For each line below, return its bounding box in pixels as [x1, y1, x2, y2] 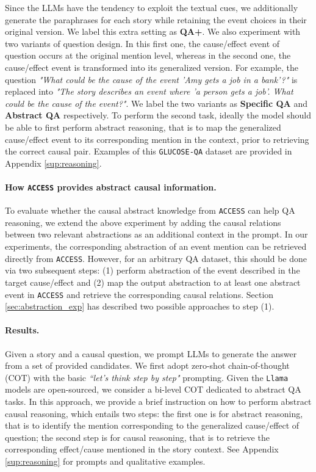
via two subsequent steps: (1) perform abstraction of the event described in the [5, 264, 300, 277]
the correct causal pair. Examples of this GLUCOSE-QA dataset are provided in [5, 145, 292, 158]
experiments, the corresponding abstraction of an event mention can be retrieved [5, 240, 307, 253]
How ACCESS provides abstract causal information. [5, 180, 217, 193]
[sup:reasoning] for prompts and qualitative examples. [5, 454, 206, 467]
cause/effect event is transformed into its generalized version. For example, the [5, 60, 298, 73]
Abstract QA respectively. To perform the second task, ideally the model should [5, 109, 311, 122]
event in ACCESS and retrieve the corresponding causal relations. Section [5, 288, 274, 300]
